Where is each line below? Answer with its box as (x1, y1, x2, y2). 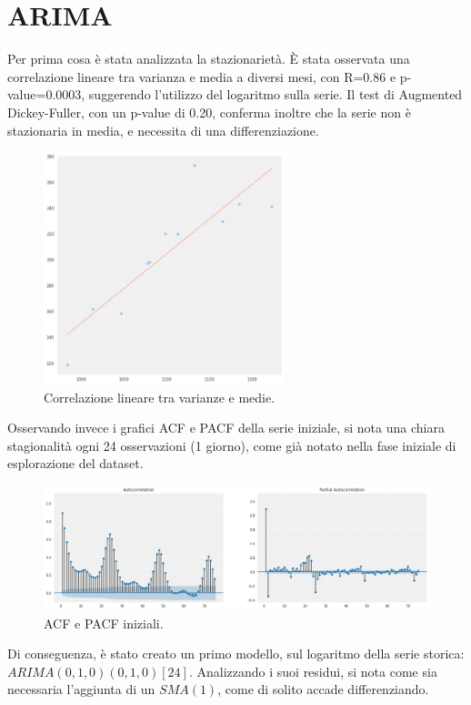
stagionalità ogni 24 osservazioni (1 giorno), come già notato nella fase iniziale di (7, 435, 456, 455)
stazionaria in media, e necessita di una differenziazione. (7, 120, 319, 139)
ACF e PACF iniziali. (44, 613, 164, 632)
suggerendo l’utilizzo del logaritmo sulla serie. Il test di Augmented (88, 85, 463, 104)
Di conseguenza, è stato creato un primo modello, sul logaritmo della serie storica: (7, 644, 465, 663)
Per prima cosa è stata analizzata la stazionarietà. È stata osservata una (7, 49, 410, 68)
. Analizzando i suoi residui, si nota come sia (188, 661, 437, 680)
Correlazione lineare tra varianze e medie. (44, 387, 276, 406)
